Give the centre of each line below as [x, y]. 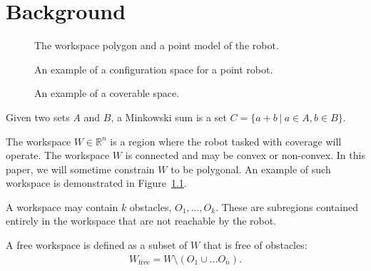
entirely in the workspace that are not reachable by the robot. [141, 221]
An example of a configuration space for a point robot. [154, 69]
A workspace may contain [62, 206]
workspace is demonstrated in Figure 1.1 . [96, 183]
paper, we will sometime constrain [80, 169]
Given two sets [38, 117]
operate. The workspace [58, 155]
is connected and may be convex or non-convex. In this [245, 155]
